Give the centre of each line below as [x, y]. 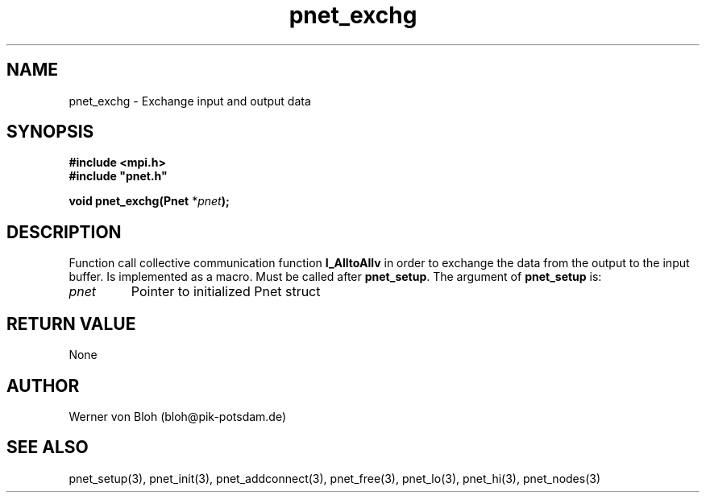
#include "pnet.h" [118, 176]
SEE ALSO [48, 447]
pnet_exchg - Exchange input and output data [190, 101]
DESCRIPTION [64, 232]
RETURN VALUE [71, 324]
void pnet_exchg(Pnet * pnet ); [149, 201]
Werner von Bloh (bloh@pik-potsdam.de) [178, 416]
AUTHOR [43, 386]
